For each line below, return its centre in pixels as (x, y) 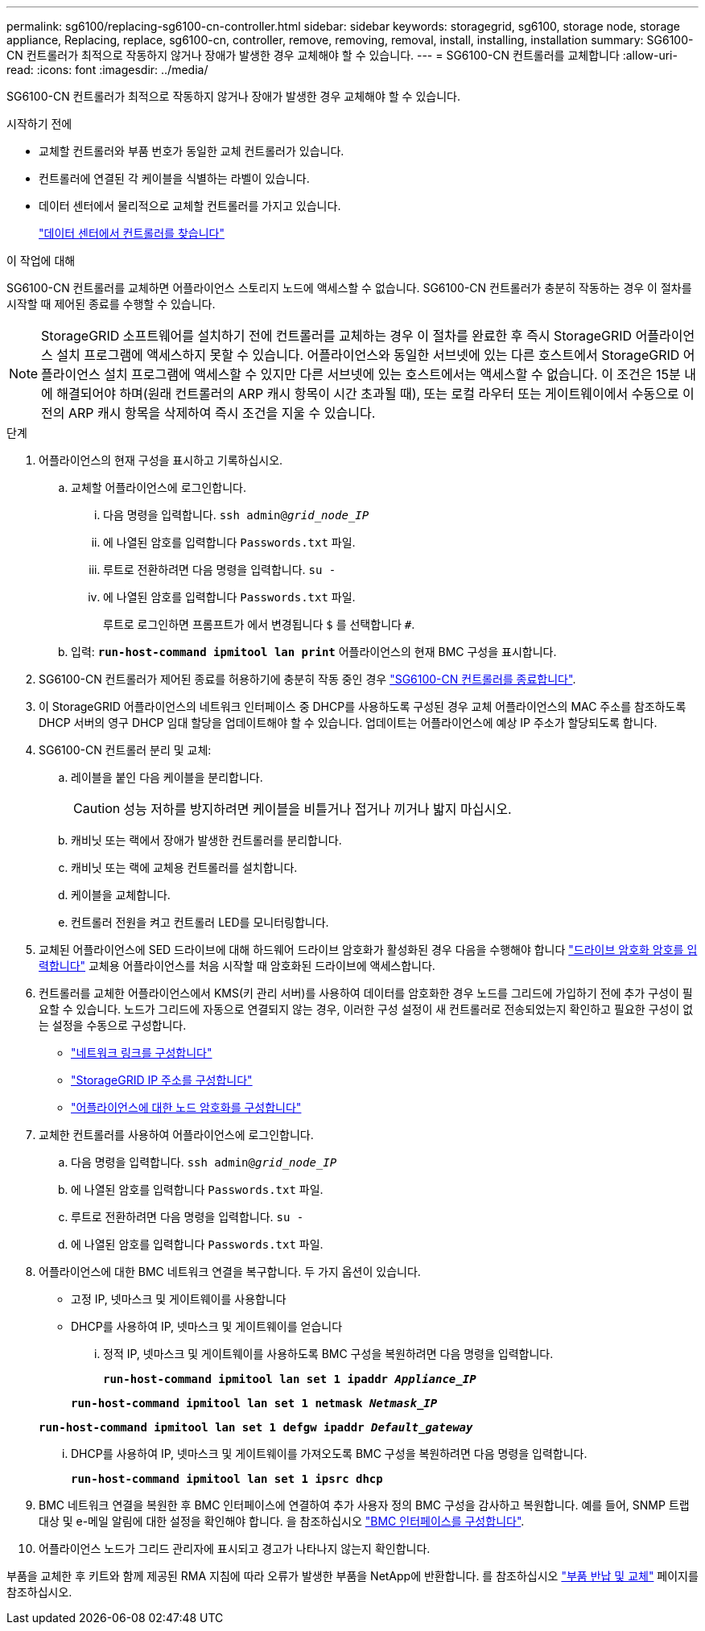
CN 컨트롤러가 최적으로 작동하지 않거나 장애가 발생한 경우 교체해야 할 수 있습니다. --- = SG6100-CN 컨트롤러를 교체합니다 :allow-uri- (342, 55)
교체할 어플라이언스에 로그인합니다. (159, 487)
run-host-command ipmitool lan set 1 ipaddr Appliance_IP (290, 1379)
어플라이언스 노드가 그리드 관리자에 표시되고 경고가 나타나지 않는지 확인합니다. (235, 1548)
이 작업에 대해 (41, 260)
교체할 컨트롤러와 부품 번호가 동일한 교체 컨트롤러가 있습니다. (192, 151)
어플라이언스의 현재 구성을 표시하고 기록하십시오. (161, 460)
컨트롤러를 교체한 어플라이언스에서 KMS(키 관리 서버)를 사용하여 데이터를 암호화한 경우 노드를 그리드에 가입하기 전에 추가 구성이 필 (366, 993)
